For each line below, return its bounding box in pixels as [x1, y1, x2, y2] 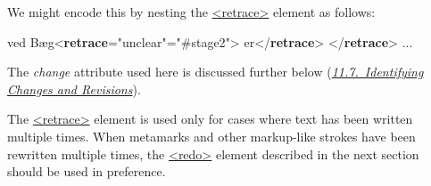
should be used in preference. [7, 162, 166, 181]
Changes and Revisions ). [7, 79, 141, 98]
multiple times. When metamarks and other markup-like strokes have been [7, 126, 416, 145]
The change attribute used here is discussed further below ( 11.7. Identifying [7, 62, 424, 81]
